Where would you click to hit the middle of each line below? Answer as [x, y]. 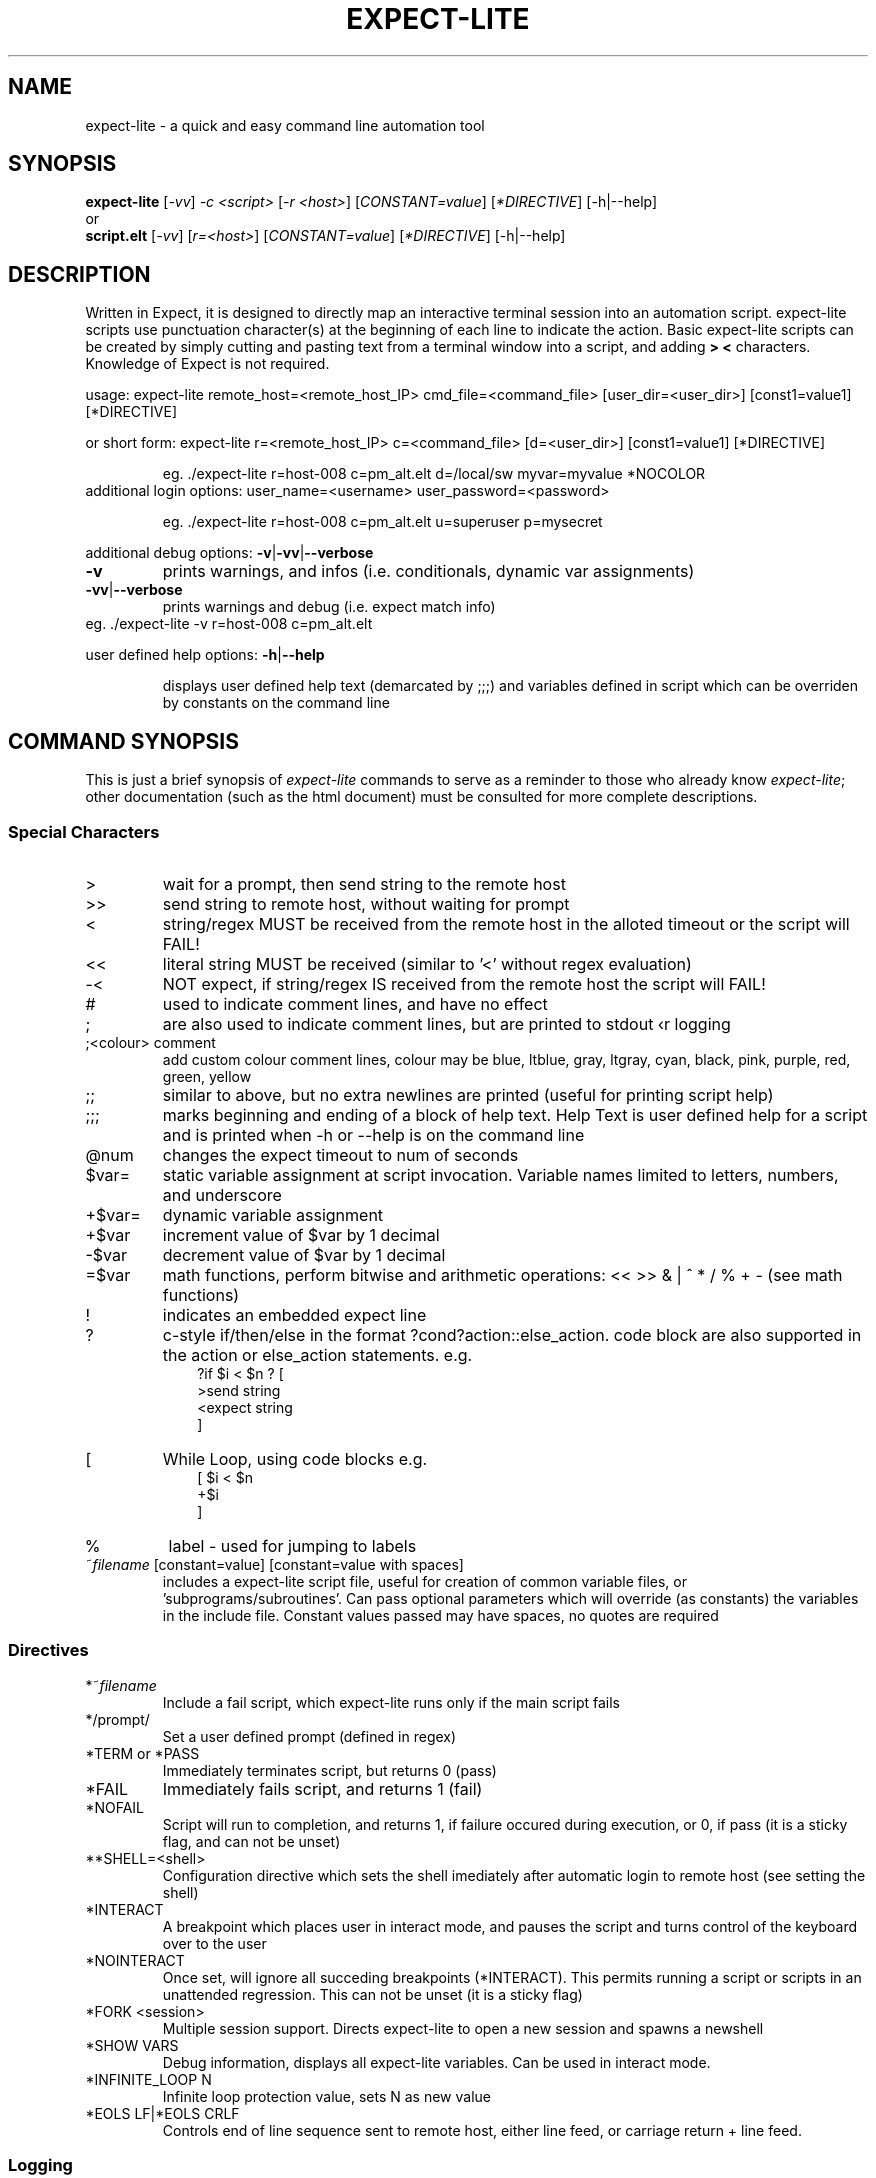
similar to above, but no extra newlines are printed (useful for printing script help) [468, 1094]
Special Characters [84, 831]
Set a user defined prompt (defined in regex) [309, 1736]
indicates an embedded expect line [294, 1314]
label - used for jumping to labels [292, 1545]
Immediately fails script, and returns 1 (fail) [322, 1788]
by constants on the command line [276, 703]
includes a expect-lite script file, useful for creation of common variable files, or [424, 1581]
